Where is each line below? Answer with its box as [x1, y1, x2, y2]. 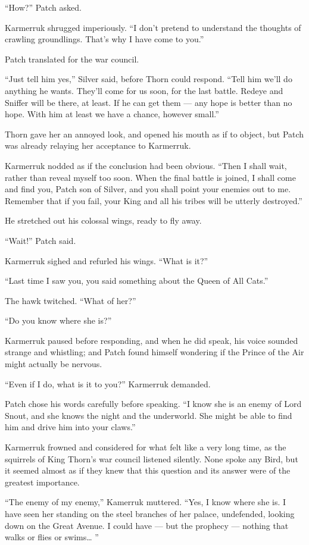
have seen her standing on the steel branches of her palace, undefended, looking [5, 508, 295, 519]
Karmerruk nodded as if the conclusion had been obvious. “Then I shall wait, [5, 159, 287, 171]
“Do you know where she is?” [5, 314, 112, 327]
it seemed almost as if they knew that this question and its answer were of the [5, 464, 291, 477]
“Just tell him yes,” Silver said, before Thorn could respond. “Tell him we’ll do [5, 73, 292, 85]
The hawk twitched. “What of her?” [5, 294, 136, 306]
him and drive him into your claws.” [5, 421, 136, 433]
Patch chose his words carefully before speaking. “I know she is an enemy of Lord [5, 397, 302, 410]
